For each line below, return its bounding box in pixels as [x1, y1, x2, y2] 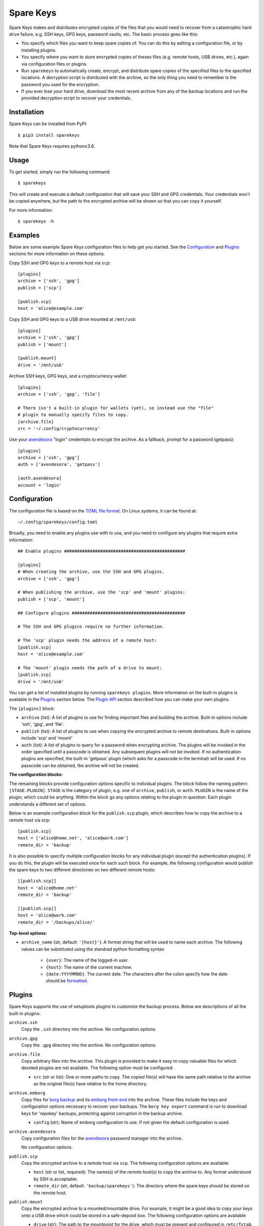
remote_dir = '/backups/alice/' [18, 919, 95, 925]
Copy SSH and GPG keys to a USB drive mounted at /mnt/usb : [9, 316, 137, 322]
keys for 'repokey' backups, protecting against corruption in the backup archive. [21, 1110, 183, 1116]
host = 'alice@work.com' [18, 913, 77, 918]
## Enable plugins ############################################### [18, 548, 185, 554]
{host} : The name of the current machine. [45, 964, 132, 970]
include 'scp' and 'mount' [21, 735, 73, 741]
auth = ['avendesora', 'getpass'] [18, 461, 100, 467]
